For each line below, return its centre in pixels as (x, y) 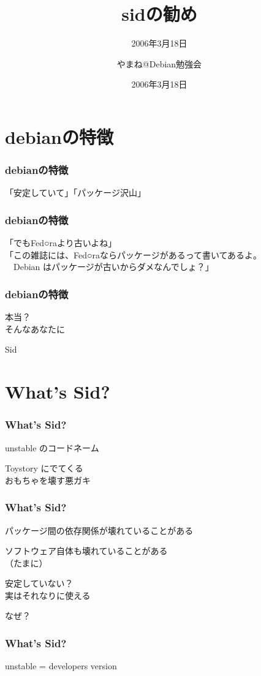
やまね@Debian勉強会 (159, 63)
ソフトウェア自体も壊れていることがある (86, 551)
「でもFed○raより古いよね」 (61, 243)
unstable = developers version (61, 666)
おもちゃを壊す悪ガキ (48, 480)
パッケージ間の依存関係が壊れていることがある (99, 530)
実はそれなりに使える (48, 595)
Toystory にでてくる (44, 468)
